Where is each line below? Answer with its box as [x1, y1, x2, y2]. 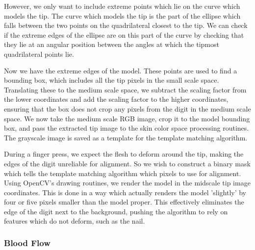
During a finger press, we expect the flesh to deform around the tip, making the [4, 149, 244, 159]
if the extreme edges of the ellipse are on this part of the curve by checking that [4, 29, 244, 40]
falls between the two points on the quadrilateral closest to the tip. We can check [4, 20, 248, 30]
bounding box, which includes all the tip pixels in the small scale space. [4, 75, 219, 85]
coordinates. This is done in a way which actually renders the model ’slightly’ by [4, 187, 247, 197]
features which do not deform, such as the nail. [4, 216, 145, 226]
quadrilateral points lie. [4, 48, 74, 59]
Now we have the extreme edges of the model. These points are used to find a [4, 65, 237, 75]
